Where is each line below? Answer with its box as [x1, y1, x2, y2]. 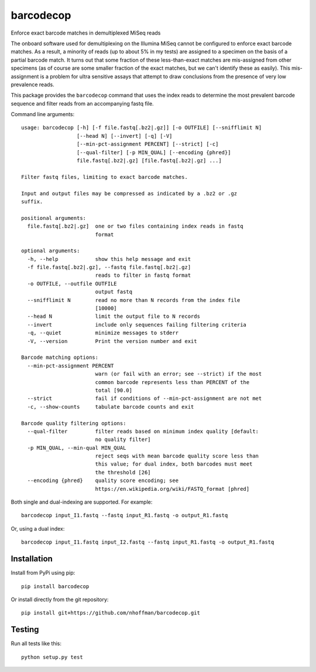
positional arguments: [21, 215, 87, 221]
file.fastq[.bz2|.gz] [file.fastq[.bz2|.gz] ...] [76, 157, 222, 164]
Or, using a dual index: [11, 525, 65, 532]
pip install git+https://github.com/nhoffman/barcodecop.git [21, 610, 200, 616]
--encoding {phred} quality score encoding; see [27, 477, 178, 484]
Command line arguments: [11, 111, 75, 118]
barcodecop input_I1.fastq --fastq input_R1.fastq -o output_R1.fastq [21, 512, 228, 519]
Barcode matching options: [21, 354, 99, 361]
